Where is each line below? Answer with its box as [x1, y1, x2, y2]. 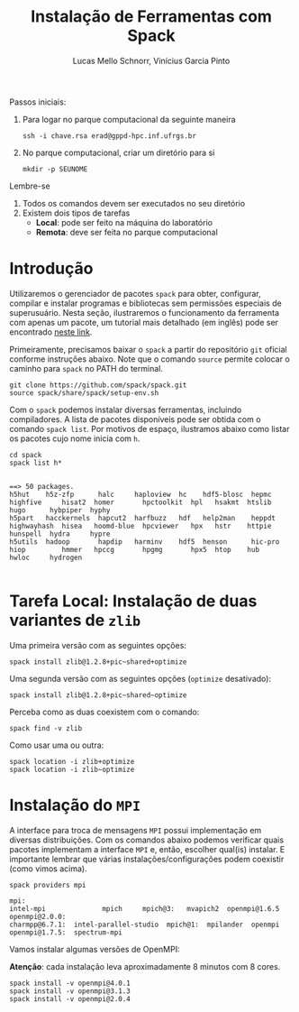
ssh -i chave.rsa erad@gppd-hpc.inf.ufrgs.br [22, 131, 196, 141]
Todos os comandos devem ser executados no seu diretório [22, 198, 246, 208]
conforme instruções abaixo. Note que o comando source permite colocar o [9, 354, 290, 364]
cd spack [9, 450, 42, 459]
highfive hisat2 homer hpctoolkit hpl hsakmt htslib [9, 498, 272, 507]
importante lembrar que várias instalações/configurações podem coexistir [9, 853, 285, 864]
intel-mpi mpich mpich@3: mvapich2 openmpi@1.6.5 [9, 904, 280, 913]
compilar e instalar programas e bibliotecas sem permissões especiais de [9, 298, 282, 308]
